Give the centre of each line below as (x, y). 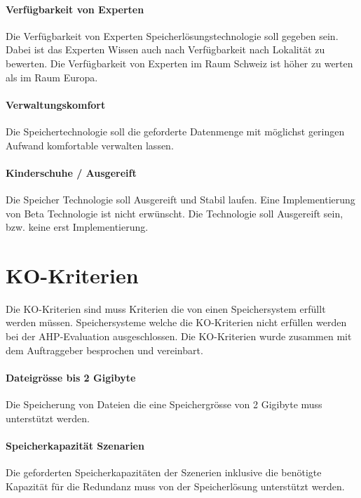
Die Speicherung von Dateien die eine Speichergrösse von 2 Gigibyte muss (164, 404)
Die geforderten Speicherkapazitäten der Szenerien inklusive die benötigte (164, 472)
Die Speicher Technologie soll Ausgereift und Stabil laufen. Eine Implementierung (180, 199)
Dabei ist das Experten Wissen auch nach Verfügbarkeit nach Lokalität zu (165, 49)
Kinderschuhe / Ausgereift (71, 172)
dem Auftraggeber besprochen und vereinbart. (104, 350)
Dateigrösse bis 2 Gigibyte (71, 377)
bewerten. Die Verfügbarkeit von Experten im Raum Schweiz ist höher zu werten (179, 63)
